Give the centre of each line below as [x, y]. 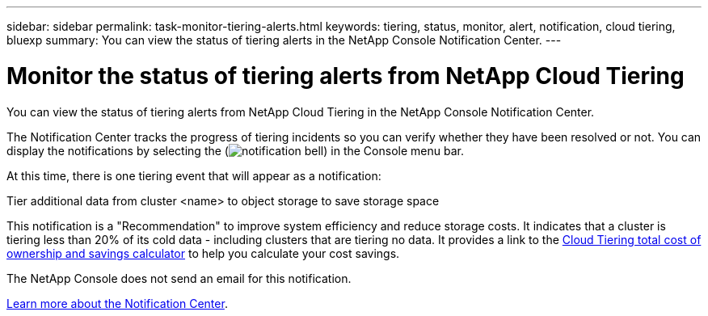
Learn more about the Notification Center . [117, 303]
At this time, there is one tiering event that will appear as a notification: [194, 175]
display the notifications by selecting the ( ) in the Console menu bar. [235, 150]
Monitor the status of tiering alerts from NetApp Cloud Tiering [346, 76]
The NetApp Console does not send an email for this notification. [179, 278]
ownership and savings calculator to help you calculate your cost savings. [203, 253]
